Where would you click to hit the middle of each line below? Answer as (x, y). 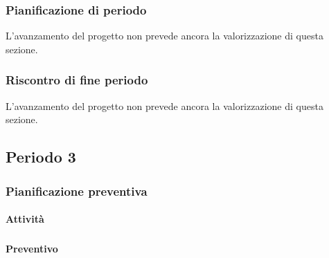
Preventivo (32, 248)
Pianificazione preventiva (77, 191)
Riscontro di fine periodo (77, 80)
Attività (25, 219)
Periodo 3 (41, 157)
